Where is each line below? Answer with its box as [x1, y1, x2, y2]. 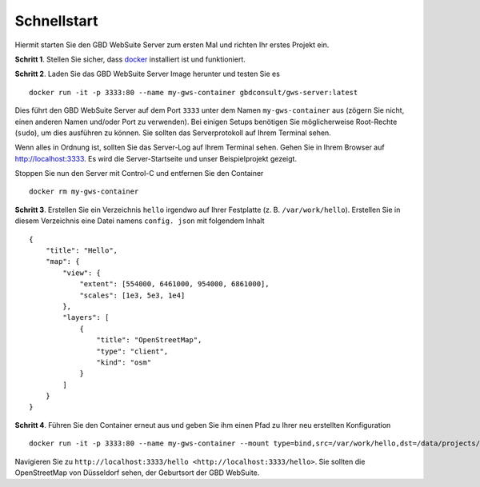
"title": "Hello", [45, 246, 118, 255]
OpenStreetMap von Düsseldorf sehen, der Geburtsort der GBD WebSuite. [14, 468, 260, 477]
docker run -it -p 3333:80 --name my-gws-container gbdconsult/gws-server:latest [29, 88, 358, 97]
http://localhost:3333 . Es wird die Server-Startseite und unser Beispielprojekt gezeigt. [14, 154, 298, 163]
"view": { [62, 268, 102, 277]
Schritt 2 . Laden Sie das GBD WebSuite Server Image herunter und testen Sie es [14, 69, 280, 79]
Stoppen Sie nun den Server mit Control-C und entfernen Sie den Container [14, 169, 264, 178]
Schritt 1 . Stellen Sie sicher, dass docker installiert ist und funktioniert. [14, 54, 246, 64]
